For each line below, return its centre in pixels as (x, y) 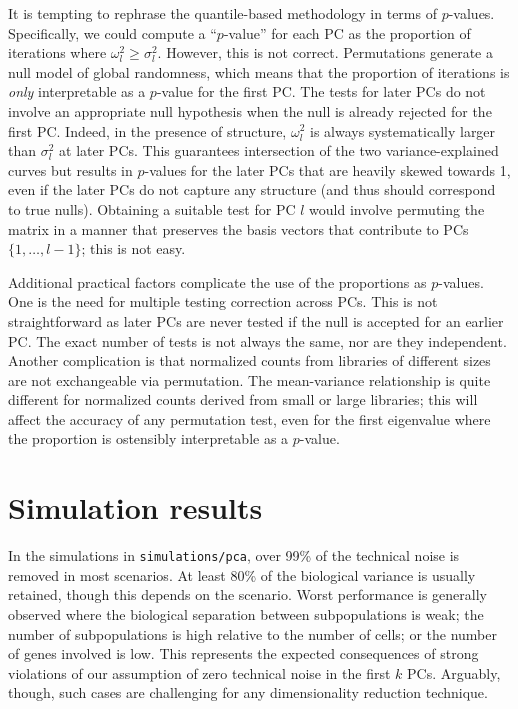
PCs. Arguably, (454, 672)
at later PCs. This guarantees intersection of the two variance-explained (279, 150)
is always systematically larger (402, 130)
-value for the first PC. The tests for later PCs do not (321, 91)
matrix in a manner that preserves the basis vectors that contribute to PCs (238, 228)
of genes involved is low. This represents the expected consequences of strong (243, 653)
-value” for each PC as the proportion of (347, 32)
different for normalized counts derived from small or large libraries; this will (243, 399)
